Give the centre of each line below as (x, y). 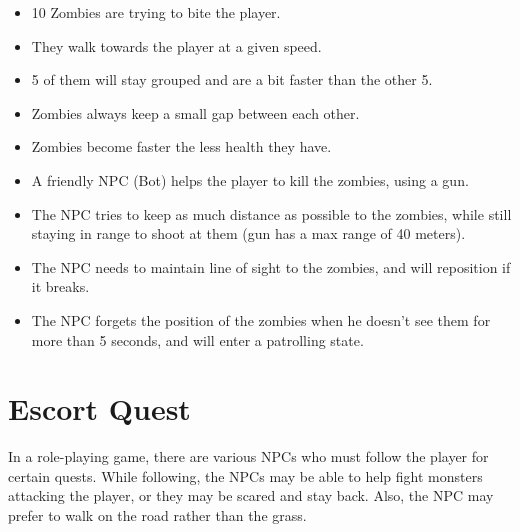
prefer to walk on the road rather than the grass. (157, 515)
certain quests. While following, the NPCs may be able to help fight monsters (245, 475)
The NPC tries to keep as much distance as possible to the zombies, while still (271, 213)
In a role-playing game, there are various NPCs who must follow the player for (248, 456)
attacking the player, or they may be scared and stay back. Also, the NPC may (251, 495)
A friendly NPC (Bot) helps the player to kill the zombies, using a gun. (250, 179)
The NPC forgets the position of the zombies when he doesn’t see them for (261, 319)
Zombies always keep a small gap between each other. (195, 112)
